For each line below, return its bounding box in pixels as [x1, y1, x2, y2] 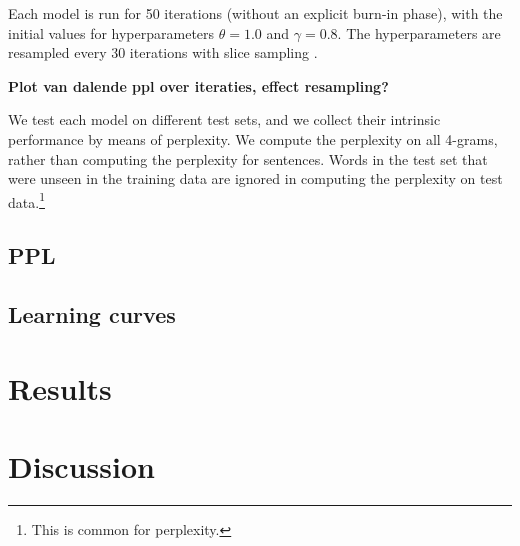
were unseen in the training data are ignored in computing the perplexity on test [8, 168, 503, 189]
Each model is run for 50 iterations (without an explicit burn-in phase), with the [8, 3, 503, 23]
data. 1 [8, 188, 45, 212]
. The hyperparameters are [337, 22, 501, 43]
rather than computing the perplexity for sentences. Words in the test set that [8, 148, 488, 169]
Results [8, 367, 112, 408]
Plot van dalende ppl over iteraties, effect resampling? [8, 75, 389, 96]
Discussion [8, 446, 155, 487]
